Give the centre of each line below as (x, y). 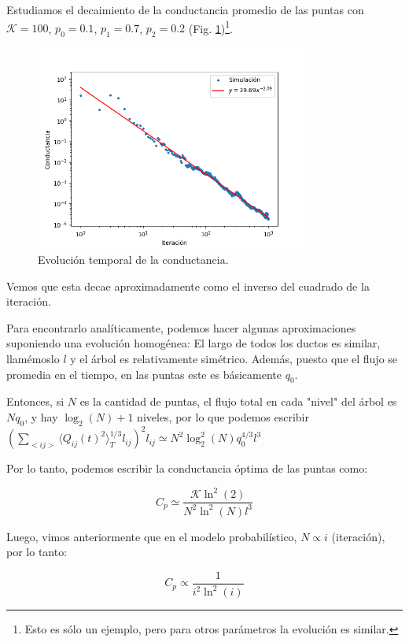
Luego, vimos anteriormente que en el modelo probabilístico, (152, 536)
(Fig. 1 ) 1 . (210, 27)
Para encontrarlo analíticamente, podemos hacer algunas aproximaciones (181, 327)
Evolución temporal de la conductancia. (133, 260)
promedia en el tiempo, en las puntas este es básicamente (144, 374)
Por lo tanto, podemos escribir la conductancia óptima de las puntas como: (187, 468)
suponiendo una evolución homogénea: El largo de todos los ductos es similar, (193, 343)
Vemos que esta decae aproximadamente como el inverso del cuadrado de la (188, 286)
